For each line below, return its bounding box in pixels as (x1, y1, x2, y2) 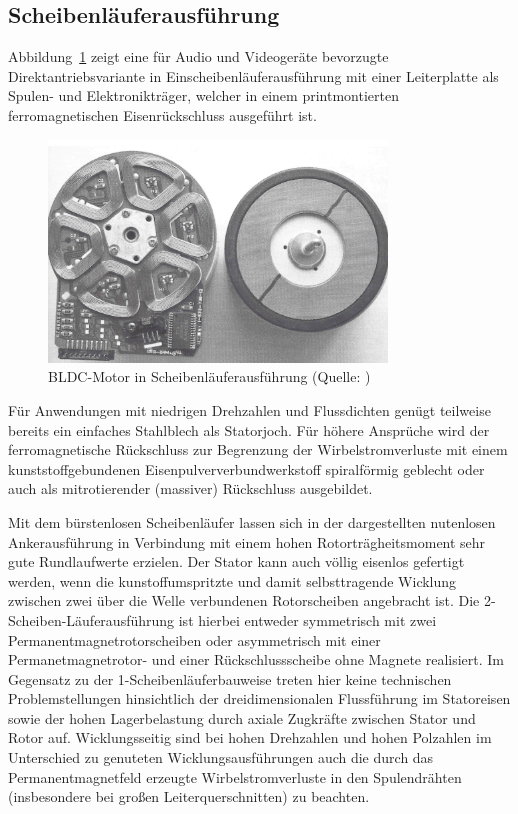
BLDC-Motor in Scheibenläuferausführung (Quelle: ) (48, 366, 371, 387)
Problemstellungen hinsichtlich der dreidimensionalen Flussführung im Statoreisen (8, 688, 511, 709)
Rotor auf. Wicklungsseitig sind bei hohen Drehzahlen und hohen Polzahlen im (8, 727, 492, 748)
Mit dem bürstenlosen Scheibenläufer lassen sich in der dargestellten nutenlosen (8, 511, 496, 532)
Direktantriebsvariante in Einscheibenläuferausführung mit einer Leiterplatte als (8, 65, 499, 86)
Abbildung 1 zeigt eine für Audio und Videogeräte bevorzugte (8, 46, 389, 67)
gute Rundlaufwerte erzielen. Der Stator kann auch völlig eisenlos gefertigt (8, 551, 465, 572)
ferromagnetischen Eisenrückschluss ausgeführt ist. (8, 104, 317, 125)
